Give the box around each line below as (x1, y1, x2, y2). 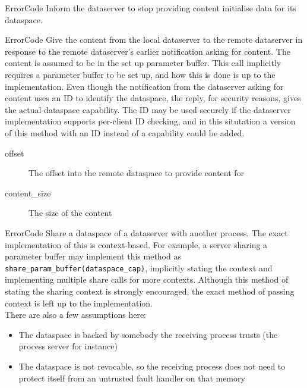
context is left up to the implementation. (5, 296, 153, 309)
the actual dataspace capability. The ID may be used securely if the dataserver (5, 103, 292, 115)
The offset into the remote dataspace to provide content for (29, 167, 245, 179)
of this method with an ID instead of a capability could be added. (5, 126, 245, 139)
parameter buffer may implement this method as (5, 250, 181, 262)
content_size (5, 186, 51, 199)
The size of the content (29, 206, 112, 219)
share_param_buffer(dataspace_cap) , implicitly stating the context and (5, 261, 273, 274)
